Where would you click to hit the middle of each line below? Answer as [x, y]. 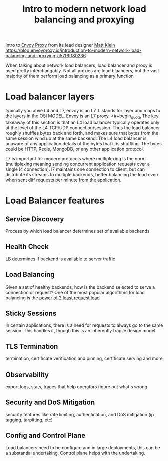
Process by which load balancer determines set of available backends [77, 231]
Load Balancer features [55, 200]
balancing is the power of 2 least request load [53, 298]
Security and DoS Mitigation [50, 402]
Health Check [27, 247]
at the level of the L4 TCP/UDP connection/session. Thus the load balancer [83, 127]
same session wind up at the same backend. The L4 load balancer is [76, 138]
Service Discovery [35, 219]
